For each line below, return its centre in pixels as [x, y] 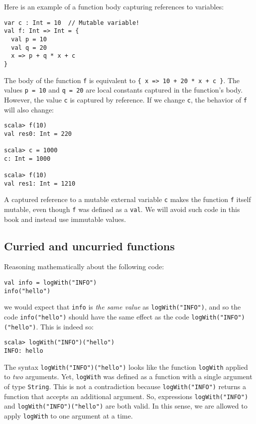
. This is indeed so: [65, 326]
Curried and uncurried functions [89, 246]
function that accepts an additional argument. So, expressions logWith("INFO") [126, 396]
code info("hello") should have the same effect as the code [97, 317]
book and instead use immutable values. [65, 219]
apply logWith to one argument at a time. [68, 415]
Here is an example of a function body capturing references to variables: [114, 6]
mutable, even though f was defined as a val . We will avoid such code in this [122, 209]
